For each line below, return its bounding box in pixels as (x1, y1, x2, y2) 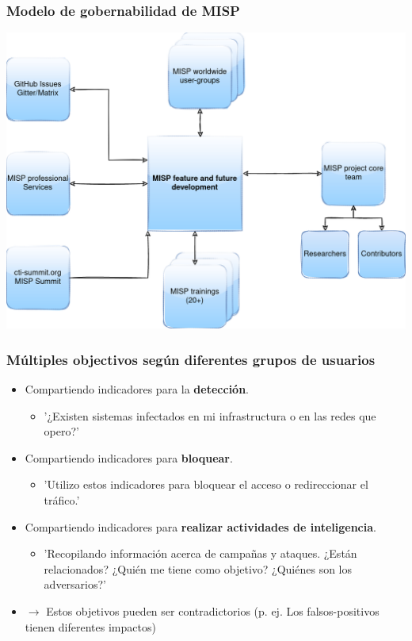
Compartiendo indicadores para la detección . (25, 381, 249, 397)
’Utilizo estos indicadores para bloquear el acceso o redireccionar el (44, 476, 368, 493)
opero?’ (44, 423, 79, 439)
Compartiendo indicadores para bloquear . (25, 449, 233, 466)
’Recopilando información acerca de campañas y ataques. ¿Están (44, 545, 357, 562)
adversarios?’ (44, 576, 106, 593)
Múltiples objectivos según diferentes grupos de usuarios (6, 349, 376, 369)
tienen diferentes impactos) (25, 618, 156, 635)
